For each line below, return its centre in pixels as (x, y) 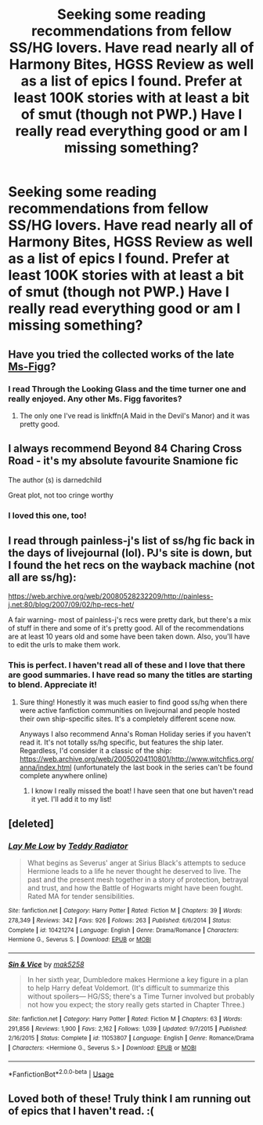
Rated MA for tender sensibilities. (81, 897)
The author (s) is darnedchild (55, 479)
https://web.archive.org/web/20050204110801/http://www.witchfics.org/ (137, 759)
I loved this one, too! (47, 515)
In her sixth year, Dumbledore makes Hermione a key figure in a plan (138, 980)
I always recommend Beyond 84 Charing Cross (125, 449)
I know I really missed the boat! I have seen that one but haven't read (142, 791)
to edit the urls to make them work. (65, 645)
